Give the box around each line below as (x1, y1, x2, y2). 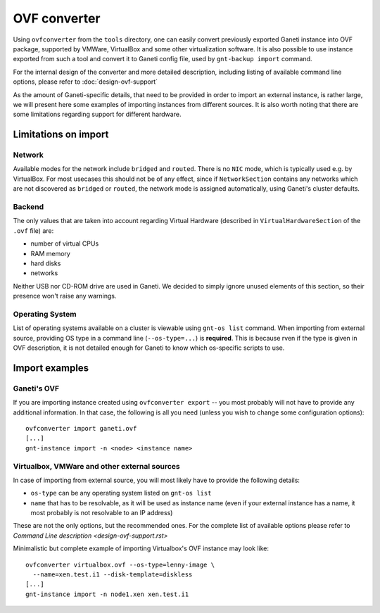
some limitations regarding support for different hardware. (13, 110, 182, 119)
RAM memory (30, 249, 70, 258)
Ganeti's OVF (13, 384, 60, 393)
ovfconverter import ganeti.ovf (25, 424, 137, 432)
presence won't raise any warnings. (13, 292, 117, 301)
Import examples (13, 362, 89, 374)
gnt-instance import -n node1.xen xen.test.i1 (25, 590, 189, 598)
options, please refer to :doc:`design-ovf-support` (13, 77, 158, 86)
